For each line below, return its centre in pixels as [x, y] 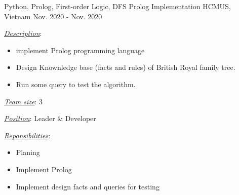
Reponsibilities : [27, 135]
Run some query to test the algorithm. [76, 84]
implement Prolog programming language [80, 50]
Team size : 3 [24, 101]
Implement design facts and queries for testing [88, 186]
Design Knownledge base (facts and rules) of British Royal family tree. [126, 67]
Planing [28, 152]
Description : [23, 33]
